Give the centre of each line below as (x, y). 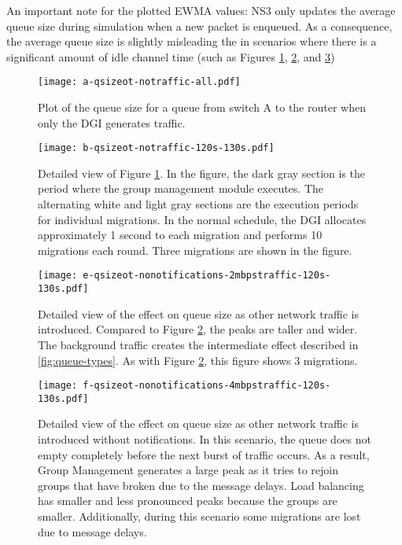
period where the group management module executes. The (181, 188)
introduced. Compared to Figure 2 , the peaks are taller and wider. (198, 329)
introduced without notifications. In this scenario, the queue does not (205, 439)
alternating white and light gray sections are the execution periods (198, 204)
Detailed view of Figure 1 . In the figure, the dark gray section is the (202, 173)
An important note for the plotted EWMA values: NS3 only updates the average (201, 10)
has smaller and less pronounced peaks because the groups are (188, 501)
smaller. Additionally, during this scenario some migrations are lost (199, 516)
